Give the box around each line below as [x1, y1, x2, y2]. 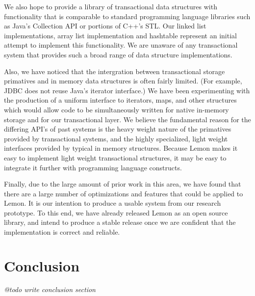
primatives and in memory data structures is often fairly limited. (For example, [4, 76, 242, 86]
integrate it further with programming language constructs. [4, 162, 182, 172]
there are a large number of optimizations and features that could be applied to [4, 188, 243, 198]
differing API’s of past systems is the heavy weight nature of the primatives [4, 124, 231, 134]
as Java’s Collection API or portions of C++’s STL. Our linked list [4, 21, 206, 31]
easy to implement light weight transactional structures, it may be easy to [4, 152, 227, 162]
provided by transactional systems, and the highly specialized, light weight [4, 133, 228, 143]
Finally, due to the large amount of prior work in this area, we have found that [4, 179, 241, 189]
